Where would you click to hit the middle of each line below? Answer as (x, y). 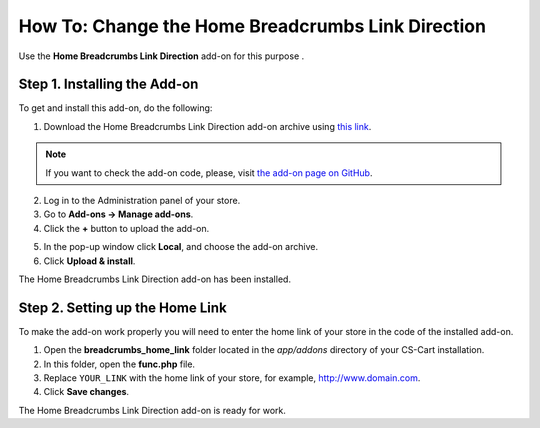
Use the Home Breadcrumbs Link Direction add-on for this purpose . (161, 56)
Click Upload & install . (89, 261)
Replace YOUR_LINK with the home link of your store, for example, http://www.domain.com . (232, 378)
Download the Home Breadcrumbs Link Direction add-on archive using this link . (207, 126)
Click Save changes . (86, 392)
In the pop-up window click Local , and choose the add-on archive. (181, 247)
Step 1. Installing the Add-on (108, 84)
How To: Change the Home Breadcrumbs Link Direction (252, 26)
